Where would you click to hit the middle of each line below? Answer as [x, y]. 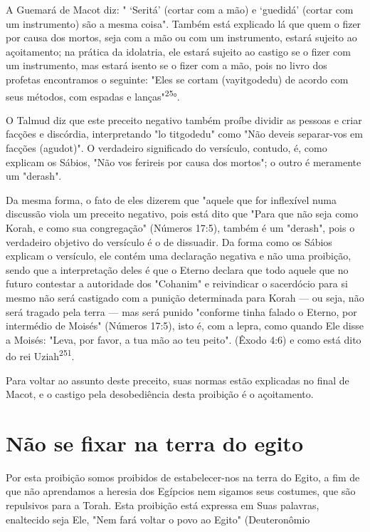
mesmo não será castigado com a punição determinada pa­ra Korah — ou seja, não [185, 297]
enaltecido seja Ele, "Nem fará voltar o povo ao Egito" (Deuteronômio [158, 519]
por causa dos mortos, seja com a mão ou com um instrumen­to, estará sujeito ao [181, 37]
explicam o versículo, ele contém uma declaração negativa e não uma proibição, [179, 256]
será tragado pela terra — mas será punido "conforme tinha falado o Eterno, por [181, 311]
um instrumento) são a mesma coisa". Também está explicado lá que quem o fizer [184, 23]
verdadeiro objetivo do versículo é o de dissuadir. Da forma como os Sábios [169, 241]
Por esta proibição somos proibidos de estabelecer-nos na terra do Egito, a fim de [183, 477]
